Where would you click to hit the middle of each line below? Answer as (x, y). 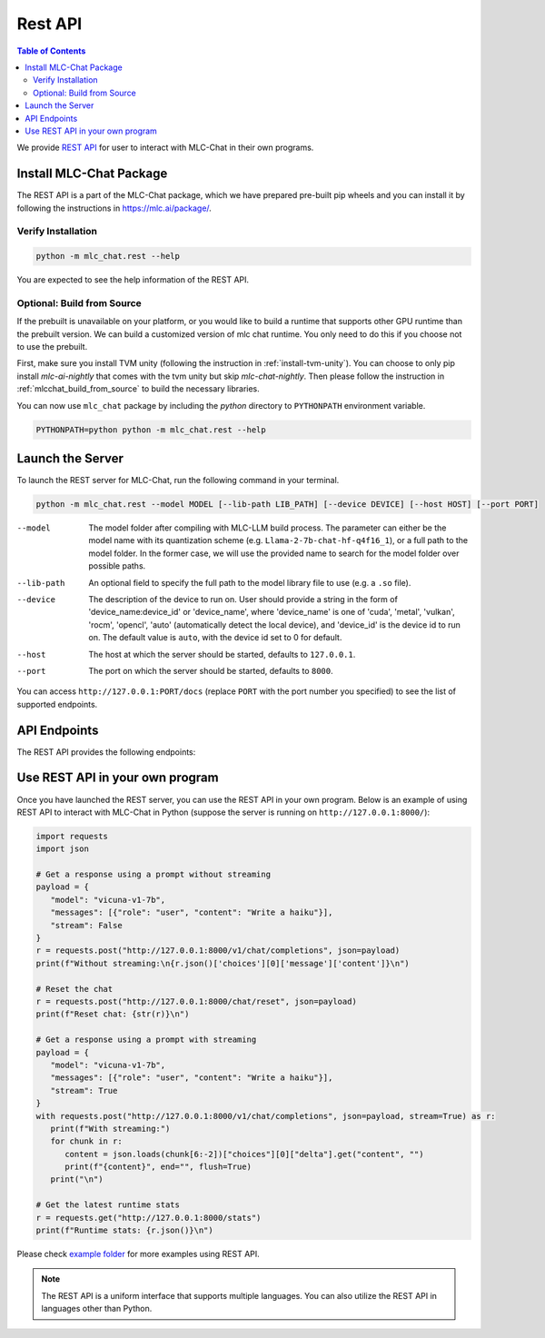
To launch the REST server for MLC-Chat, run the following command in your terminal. (178, 481)
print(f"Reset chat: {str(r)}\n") (113, 1014)
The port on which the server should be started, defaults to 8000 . (211, 670)
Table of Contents (51, 51)
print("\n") (77, 1179)
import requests (72, 836)
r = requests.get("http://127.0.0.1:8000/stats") (149, 1218)
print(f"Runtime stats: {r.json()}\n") (124, 1230)
